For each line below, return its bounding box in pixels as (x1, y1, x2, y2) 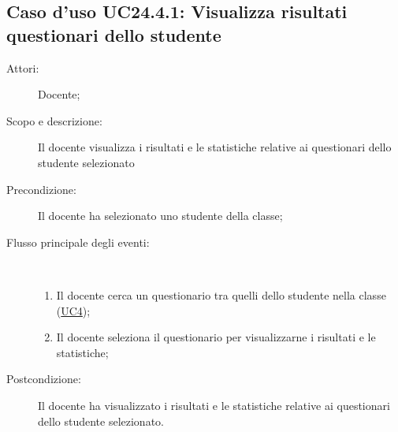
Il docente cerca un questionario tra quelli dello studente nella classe (56, 286, 386, 303)
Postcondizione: (6, 371, 81, 387)
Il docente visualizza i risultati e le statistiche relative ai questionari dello (38, 139, 392, 155)
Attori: (6, 59, 39, 76)
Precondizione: (6, 181, 76, 197)
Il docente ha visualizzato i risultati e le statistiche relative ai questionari (38, 397, 390, 413)
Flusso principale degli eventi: (6, 233, 150, 250)
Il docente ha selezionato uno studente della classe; (38, 207, 283, 224)
